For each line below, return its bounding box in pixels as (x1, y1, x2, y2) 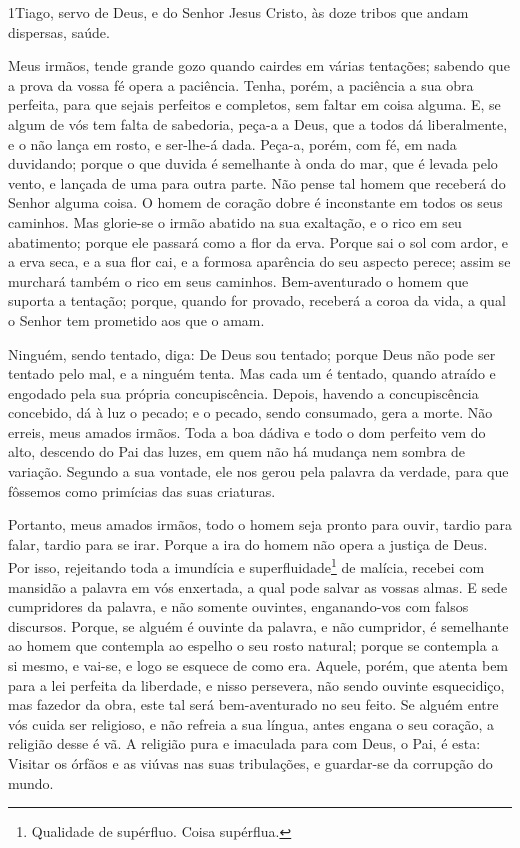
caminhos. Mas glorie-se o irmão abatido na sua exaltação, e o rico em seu (8, 211, 462, 232)
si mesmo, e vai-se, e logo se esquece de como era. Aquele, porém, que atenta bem (8, 655, 509, 676)
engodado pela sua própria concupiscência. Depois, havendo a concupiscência (8, 382, 479, 403)
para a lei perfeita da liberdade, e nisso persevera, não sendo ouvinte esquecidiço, (8, 674, 505, 695)
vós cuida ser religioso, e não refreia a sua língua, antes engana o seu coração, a (8, 713, 494, 734)
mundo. (8, 772, 54, 793)
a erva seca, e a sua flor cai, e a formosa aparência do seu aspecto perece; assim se (8, 251, 511, 272)
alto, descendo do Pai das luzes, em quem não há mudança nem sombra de (8, 441, 466, 462)
